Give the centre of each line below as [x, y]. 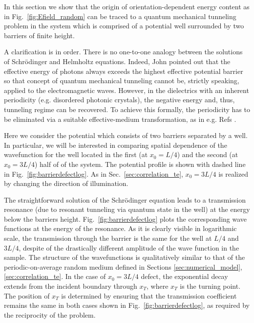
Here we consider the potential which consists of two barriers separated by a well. [126, 135]
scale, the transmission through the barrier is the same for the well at [108, 238]
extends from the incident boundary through [71, 286]
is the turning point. [210, 286]
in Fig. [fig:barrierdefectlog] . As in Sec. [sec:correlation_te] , [94, 173]
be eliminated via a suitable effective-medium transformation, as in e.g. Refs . [120, 119]
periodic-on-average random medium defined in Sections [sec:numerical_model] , [123, 266]
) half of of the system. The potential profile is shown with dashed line [140, 164]
